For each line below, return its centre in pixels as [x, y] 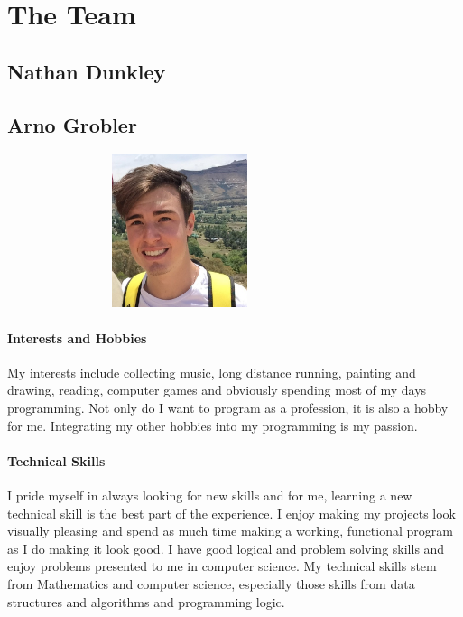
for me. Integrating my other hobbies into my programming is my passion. [213, 425]
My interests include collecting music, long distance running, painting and [212, 372]
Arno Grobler [72, 124]
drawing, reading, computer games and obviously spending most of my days [217, 390]
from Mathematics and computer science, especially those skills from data [211, 583]
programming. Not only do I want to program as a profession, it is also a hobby [228, 408]
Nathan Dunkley [87, 71]
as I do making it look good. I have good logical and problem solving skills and [226, 548]
